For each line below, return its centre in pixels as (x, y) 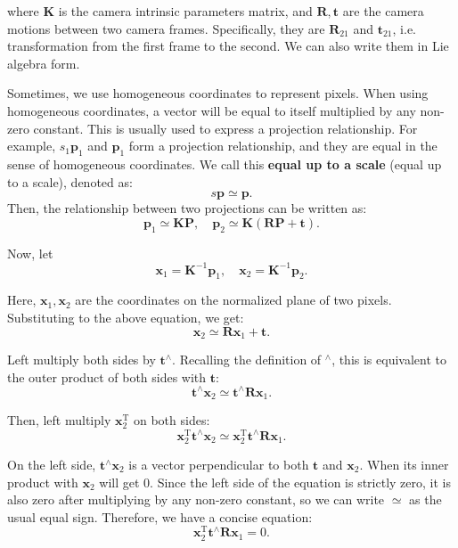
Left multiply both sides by (82, 360)
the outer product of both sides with (107, 376)
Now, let (30, 253)
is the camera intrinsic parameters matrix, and (185, 11)
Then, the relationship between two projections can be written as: (187, 208)
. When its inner (404, 465)
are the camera (383, 11)
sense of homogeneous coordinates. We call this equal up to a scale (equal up (225, 164)
